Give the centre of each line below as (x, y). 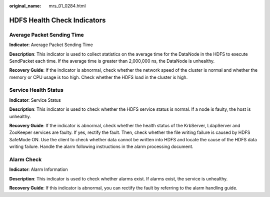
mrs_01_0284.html (67, 6)
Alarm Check (25, 159)
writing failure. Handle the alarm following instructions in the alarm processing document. (101, 147)
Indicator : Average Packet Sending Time (51, 45)
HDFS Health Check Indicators (57, 20)
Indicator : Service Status (35, 100)
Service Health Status (36, 90)
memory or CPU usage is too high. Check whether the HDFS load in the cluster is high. (98, 77)
